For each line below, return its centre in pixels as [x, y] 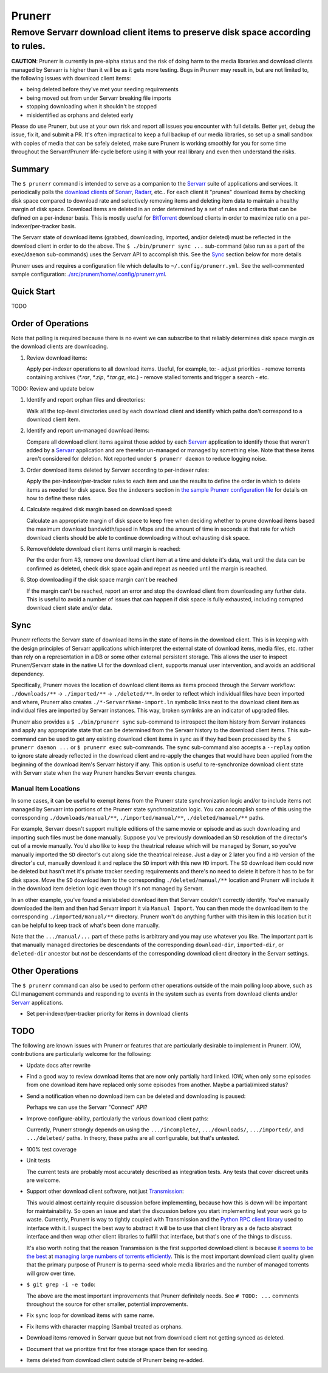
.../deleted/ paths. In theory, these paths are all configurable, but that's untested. [133, 1138]
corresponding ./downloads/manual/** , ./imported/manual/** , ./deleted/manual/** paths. [138, 818]
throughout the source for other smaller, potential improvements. [107, 1304]
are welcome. [43, 1180]
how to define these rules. [59, 498]
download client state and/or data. [69, 608]
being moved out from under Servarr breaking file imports [99, 98]
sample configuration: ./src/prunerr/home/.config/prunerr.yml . [89, 274]
